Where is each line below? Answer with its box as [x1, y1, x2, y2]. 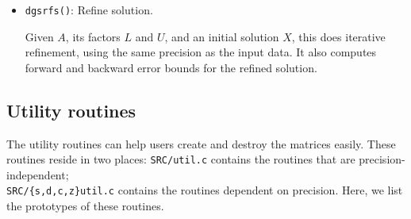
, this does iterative [291, 28, 386, 44]
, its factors [65, 28, 121, 44]
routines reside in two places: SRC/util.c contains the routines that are [6, 151, 355, 167]
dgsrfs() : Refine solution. [25, 2, 153, 17]
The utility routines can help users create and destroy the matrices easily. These [6, 135, 396, 152]
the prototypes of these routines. [6, 198, 164, 214]
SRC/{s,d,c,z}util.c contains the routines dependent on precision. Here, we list [6, 182, 403, 198]
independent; [6, 166, 69, 182]
